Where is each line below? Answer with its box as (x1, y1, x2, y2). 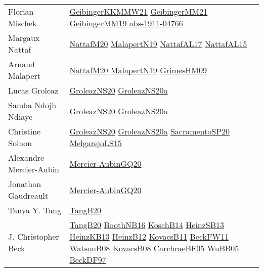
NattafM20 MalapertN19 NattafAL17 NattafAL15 (69, 37, 247, 50)
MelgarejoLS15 (69, 137, 122, 149)
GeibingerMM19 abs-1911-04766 (69, 17, 183, 29)
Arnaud (8, 58, 35, 70)
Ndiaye (8, 111, 33, 122)
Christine (8, 125, 41, 137)
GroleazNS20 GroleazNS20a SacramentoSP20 (69, 125, 230, 137)
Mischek (8, 17, 37, 29)
